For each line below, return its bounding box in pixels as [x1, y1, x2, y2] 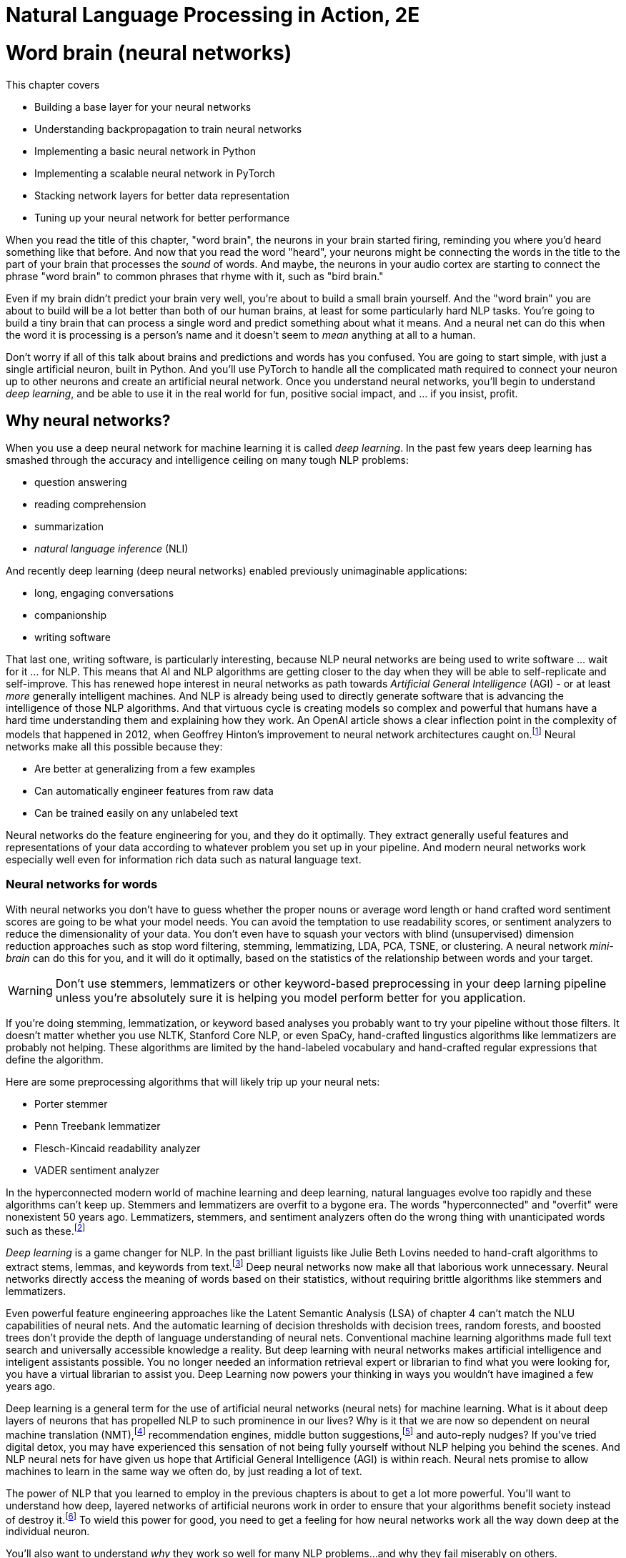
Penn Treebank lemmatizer [34, 1119, 161, 1132]
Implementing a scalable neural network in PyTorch [34, 167, 275, 179]
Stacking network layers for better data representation [34, 189, 290, 202]
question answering [34, 476, 127, 489]
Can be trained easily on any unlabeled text [34, 807, 238, 819]
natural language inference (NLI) [34, 542, 189, 555]
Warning [8, 983, 53, 998]
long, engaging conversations [34, 587, 174, 600]
